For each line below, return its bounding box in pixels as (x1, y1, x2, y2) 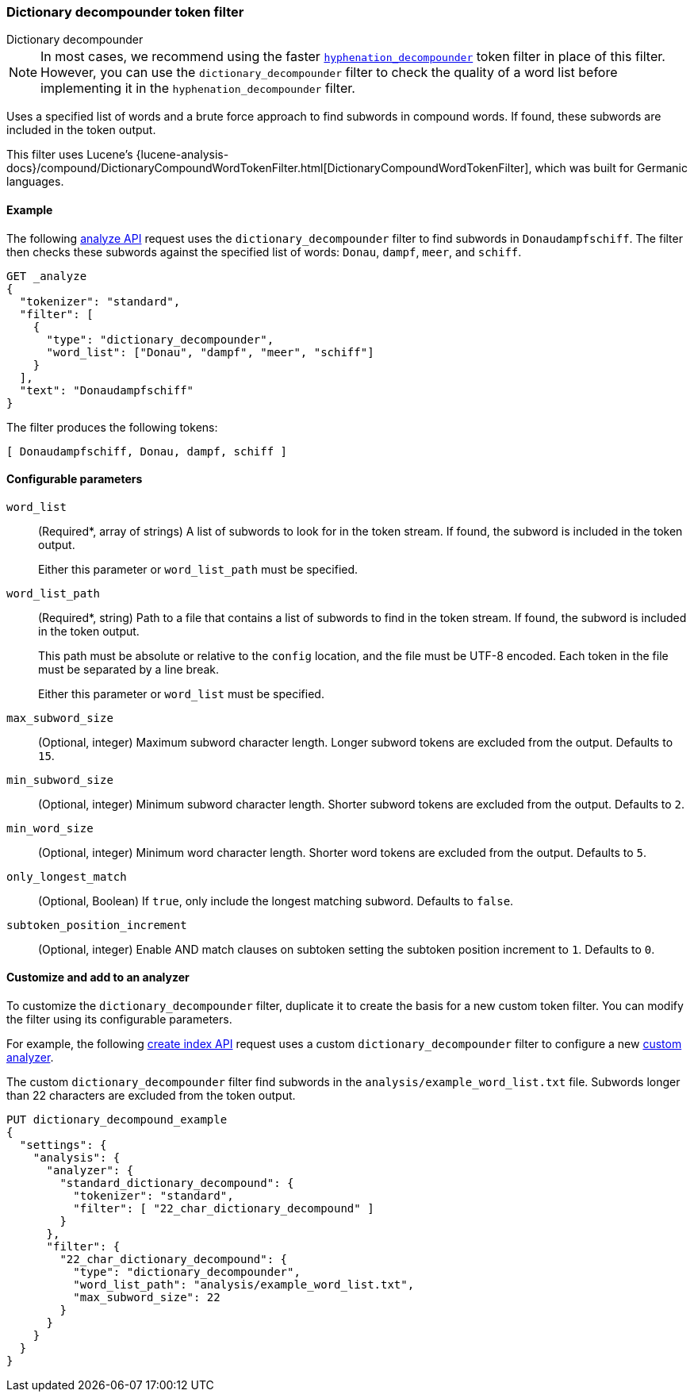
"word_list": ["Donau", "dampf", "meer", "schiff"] (46, 345, 374, 359)
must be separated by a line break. (38, 662, 220, 676)
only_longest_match (6, 870, 127, 883)
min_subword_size (6, 773, 113, 786)
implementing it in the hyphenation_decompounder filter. (40, 80, 355, 97)
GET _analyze (6, 269, 87, 282)
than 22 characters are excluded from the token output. (6, 1089, 296, 1103)
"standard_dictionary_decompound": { (59, 1177, 294, 1190)
